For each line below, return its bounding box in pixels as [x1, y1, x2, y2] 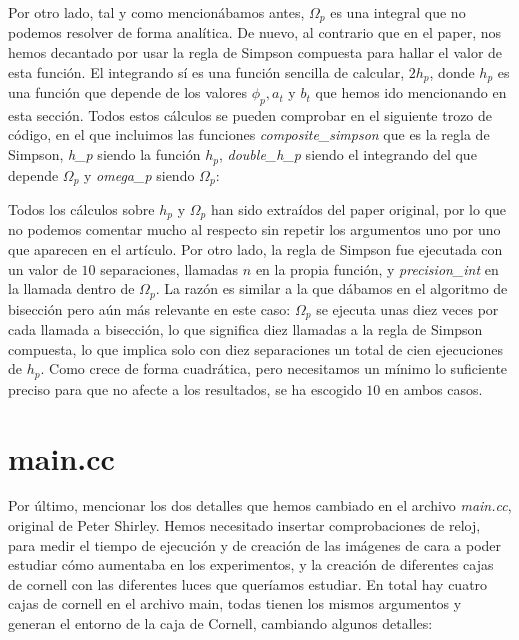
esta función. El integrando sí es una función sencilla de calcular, [8, 61, 405, 82]
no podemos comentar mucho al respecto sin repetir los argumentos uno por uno [8, 219, 501, 240]
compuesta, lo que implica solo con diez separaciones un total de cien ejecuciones [8, 338, 504, 359]
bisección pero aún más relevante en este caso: [8, 298, 291, 319]
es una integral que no [330, 2, 466, 22]
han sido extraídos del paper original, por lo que [210, 198, 507, 219]
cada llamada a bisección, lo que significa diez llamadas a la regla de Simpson [8, 319, 483, 340]
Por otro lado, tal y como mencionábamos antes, [8, 2, 305, 22]
